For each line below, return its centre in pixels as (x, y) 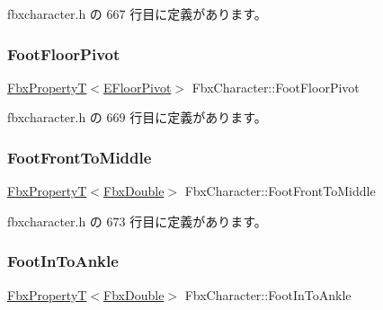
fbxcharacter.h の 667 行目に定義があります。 (137, 13)
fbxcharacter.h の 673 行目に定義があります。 (137, 221)
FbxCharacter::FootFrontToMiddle (280, 191)
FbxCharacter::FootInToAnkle (268, 294)
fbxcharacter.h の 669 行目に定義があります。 (137, 117)
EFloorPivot (138, 87)
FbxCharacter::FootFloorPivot (276, 87)
